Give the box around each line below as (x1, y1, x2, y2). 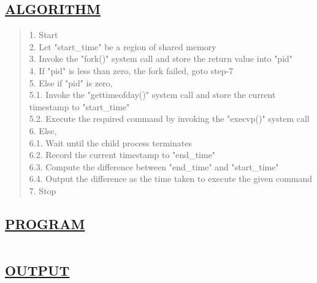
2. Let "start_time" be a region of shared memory (29, 40, 216, 53)
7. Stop (29, 184, 56, 197)
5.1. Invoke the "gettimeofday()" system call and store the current (29, 88, 276, 101)
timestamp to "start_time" (29, 100, 130, 113)
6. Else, (29, 124, 57, 137)
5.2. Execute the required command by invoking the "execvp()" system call (29, 112, 310, 125)
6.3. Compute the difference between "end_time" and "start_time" (29, 160, 279, 173)
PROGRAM (5, 214, 85, 233)
